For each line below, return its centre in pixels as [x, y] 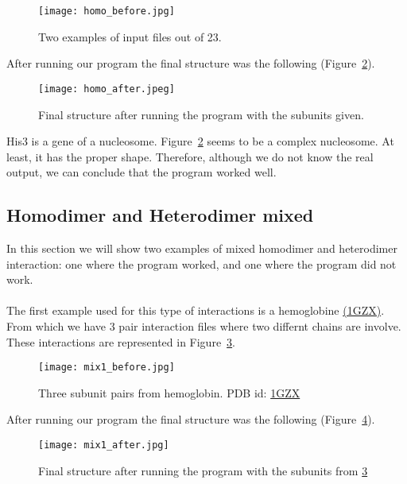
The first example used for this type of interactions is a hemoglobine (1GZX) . [196, 310]
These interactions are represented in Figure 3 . [121, 341]
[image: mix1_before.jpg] [107, 368]
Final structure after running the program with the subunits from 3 [203, 470]
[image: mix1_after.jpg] [104, 445]
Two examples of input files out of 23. [130, 36]
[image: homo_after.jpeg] [107, 89]
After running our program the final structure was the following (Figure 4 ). [191, 419]
